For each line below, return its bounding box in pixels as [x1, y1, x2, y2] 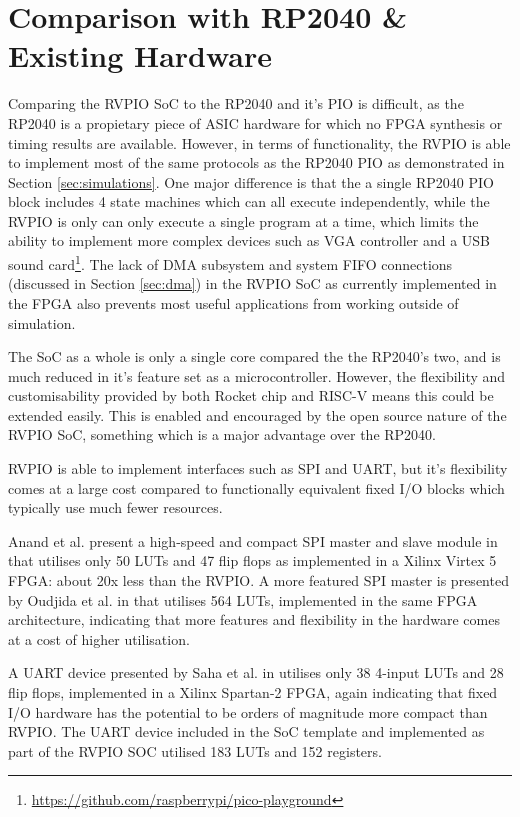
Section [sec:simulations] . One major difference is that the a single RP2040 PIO [8, 171, 494, 192]
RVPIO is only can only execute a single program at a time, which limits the [8, 210, 479, 231]
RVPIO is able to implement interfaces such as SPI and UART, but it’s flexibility [8, 458, 508, 479]
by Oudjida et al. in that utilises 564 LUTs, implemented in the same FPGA [8, 589, 478, 610]
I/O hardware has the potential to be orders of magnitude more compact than [8, 701, 488, 722]
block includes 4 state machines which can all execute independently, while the [8, 191, 490, 212]
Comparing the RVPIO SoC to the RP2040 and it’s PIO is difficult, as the [8, 93, 464, 114]
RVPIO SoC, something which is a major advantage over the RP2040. [8, 424, 436, 445]
